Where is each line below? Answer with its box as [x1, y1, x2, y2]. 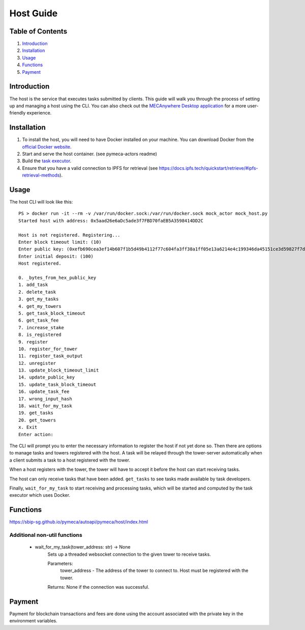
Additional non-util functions [9, 531, 82, 538]
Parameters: [47, 560, 73, 566]
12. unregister [18, 360, 56, 366]
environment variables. [9, 618, 58, 624]
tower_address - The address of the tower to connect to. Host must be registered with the [60, 567, 249, 574]
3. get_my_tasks [18, 296, 59, 302]
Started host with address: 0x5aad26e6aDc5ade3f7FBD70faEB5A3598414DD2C [18, 218, 203, 223]
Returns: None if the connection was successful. [47, 584, 149, 590]
